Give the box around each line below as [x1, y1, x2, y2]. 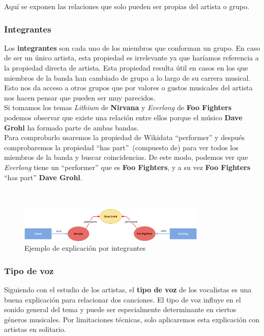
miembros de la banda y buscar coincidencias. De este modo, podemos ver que [4, 152, 248, 162]
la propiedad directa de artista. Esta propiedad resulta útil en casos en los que [4, 62, 248, 73]
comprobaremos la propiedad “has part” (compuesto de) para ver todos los [4, 142, 239, 152]
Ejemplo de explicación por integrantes [24, 243, 145, 253]
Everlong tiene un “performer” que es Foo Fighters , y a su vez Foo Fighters [4, 161, 251, 172]
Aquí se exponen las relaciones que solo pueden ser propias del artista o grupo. [4, 1, 249, 11]
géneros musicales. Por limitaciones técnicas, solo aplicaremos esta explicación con [4, 314, 260, 324]
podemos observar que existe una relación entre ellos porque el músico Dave [4, 112, 243, 122]
